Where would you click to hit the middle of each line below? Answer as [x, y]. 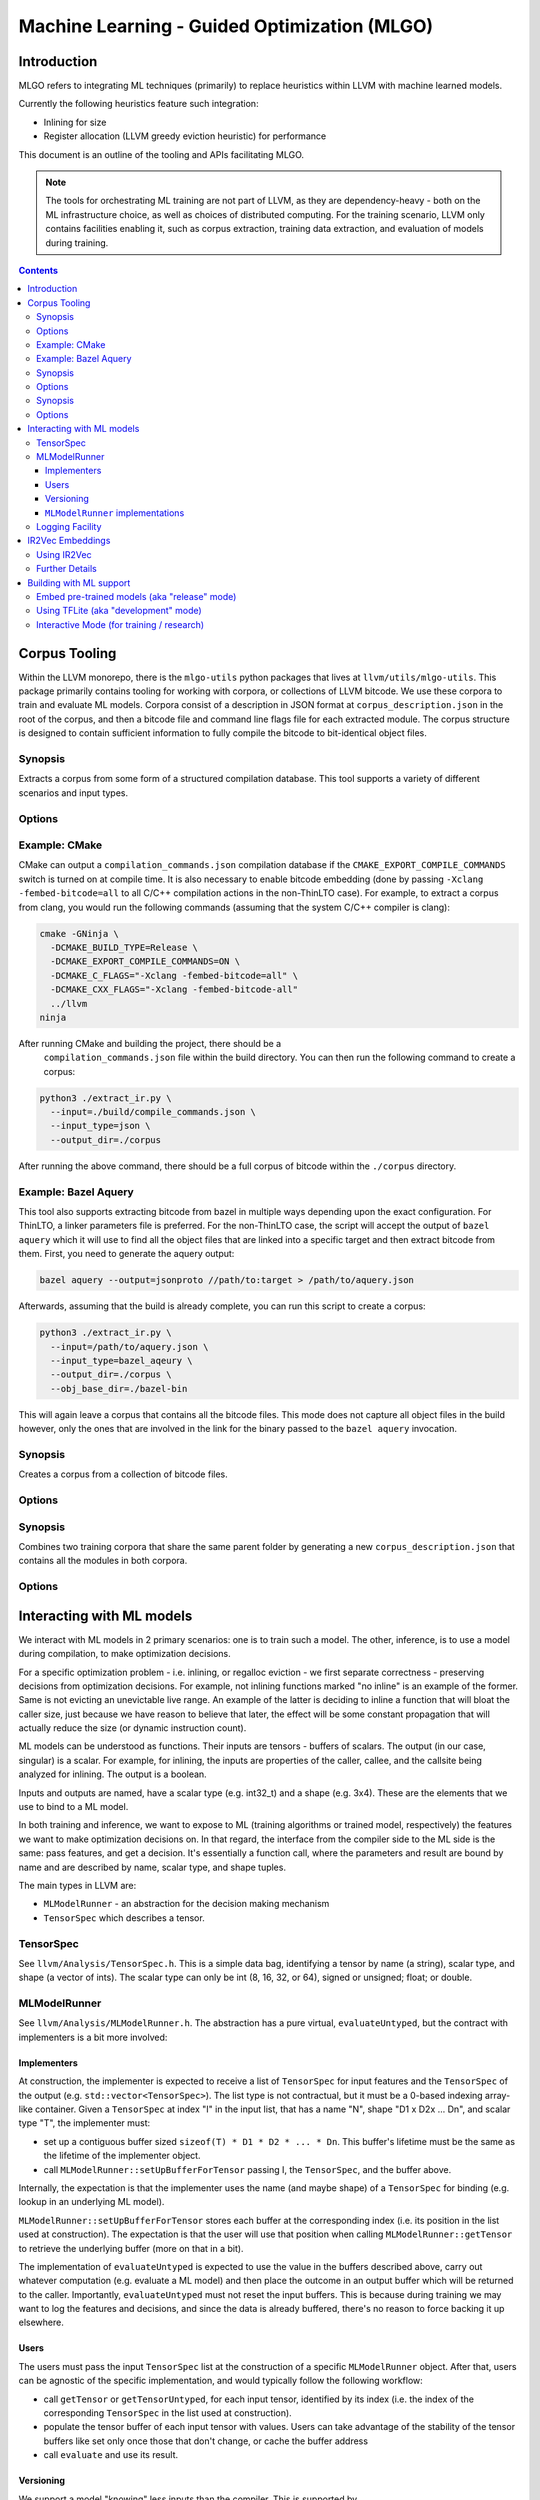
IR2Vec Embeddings [69, 541]
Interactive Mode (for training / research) [120, 624]
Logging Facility [69, 526]
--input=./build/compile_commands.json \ [153, 1112]
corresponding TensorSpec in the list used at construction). [167, 2413]
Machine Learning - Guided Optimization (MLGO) [226, 26]
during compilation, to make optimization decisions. [125, 1654]
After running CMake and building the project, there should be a [150, 1043]
